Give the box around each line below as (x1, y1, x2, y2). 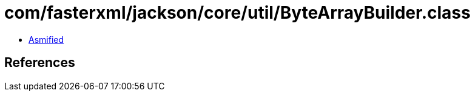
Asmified (29, 34, 64, 45)
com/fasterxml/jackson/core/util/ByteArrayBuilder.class (4, 2, 471, 23)
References (4, 55, 75, 71)
